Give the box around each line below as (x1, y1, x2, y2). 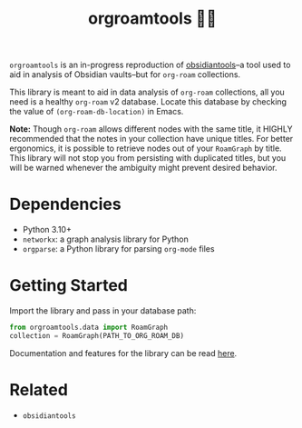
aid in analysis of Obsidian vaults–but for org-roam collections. (9, 69, 241, 80)
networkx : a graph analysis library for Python (22, 234, 189, 244)
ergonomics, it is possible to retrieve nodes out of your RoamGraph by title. (9, 143, 283, 154)
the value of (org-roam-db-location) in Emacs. (9, 106, 184, 117)
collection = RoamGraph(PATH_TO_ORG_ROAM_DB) (9, 331, 184, 340)
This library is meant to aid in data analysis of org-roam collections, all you (9, 86, 286, 98)
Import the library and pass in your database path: (9, 305, 197, 316)
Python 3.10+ (22, 224, 73, 235)
